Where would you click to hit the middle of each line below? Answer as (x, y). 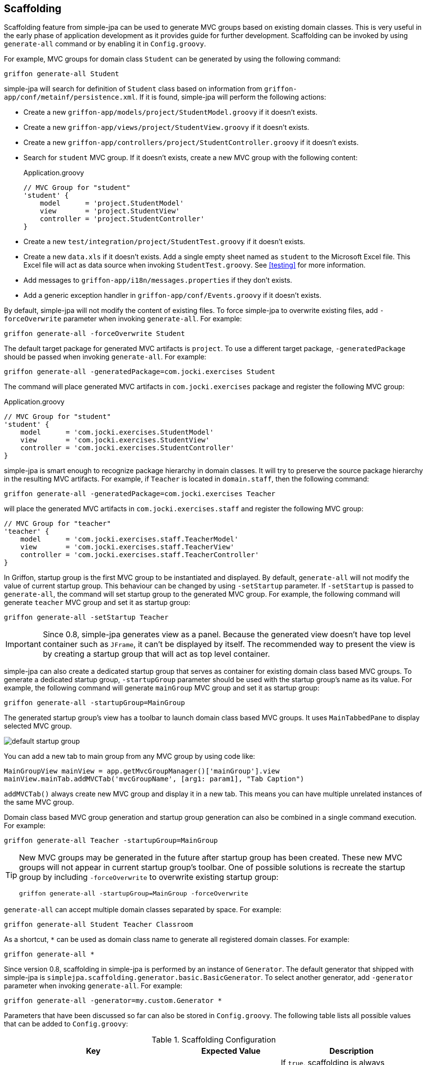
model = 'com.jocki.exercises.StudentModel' (117, 432)
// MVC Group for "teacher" (58, 524)
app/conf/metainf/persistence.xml (70, 97)
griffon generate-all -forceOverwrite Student (94, 334)
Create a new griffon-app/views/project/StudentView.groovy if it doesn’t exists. (166, 127)
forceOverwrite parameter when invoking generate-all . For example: (123, 319)
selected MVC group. (38, 726)
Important (23, 644)
